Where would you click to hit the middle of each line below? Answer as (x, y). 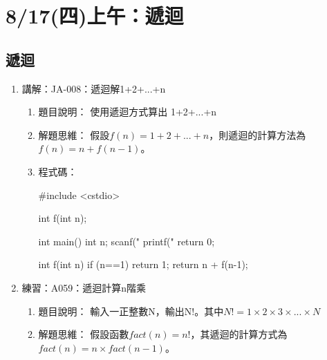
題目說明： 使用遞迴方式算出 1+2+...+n (128, 112)
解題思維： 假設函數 (84, 334)
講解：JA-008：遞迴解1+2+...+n (94, 88)
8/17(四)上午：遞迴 (95, 16)
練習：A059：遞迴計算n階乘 (84, 287)
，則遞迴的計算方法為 (258, 134)
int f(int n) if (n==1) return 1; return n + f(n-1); (143, 264)
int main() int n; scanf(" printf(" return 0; (127, 241)
